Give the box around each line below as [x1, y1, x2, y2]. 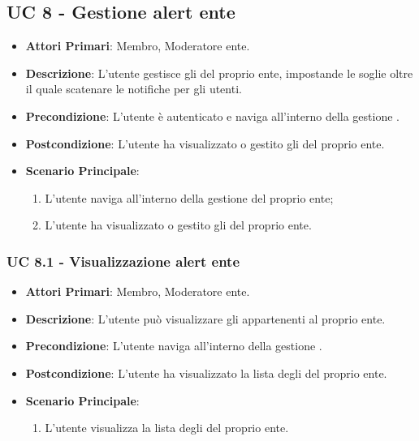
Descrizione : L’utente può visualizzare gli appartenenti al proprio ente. [25, 310, 386, 327]
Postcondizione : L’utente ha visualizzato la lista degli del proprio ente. [25, 364, 387, 381]
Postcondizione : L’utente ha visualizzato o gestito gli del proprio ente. [25, 135, 385, 152]
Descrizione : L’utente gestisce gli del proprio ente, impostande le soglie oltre [25, 64, 413, 81]
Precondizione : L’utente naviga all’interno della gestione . [25, 337, 322, 354]
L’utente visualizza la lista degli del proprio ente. [45, 419, 289, 436]
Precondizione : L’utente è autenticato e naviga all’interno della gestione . [25, 107, 400, 124]
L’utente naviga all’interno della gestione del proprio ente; [45, 189, 334, 206]
